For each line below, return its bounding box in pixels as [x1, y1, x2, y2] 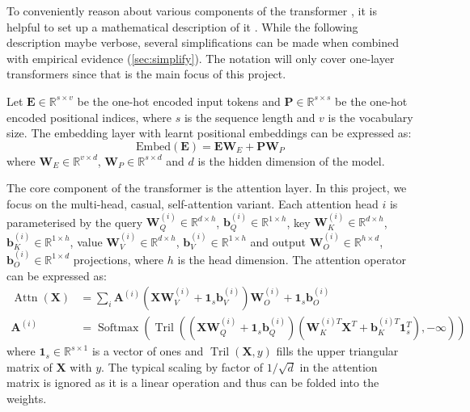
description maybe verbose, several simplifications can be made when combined [6, 34, 400, 51]
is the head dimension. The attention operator [177, 250, 407, 267]
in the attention [299, 358, 378, 375]
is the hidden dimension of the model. [197, 152, 385, 169]
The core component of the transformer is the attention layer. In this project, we [6, 179, 407, 196]
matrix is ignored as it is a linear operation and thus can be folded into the [6, 374, 379, 391]
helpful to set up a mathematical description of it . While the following [6, 18, 358, 35]
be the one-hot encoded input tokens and [77, 92, 281, 109]
